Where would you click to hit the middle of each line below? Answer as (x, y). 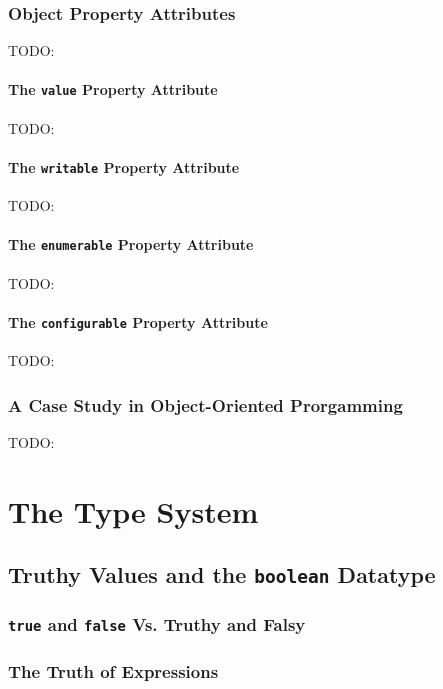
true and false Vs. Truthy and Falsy (157, 624)
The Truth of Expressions (113, 670)
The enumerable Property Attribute (131, 244)
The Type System (133, 510)
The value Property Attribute (113, 89)
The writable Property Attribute (124, 166)
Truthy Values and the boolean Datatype (222, 574)
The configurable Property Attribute (138, 321)
